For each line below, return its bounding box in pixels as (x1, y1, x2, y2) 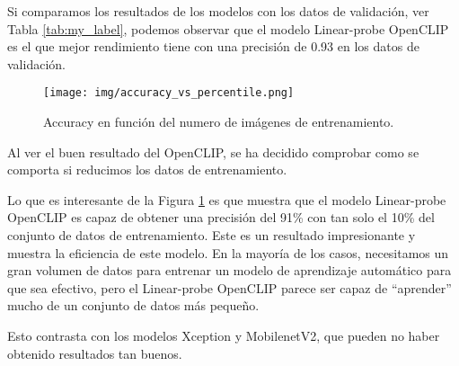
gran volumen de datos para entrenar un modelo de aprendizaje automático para (7, 261, 452, 280)
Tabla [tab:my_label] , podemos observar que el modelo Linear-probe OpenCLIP (7, 19, 449, 38)
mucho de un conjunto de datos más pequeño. (7, 296, 260, 315)
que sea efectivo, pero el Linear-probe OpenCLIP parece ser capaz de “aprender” (7, 278, 452, 297)
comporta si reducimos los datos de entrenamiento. (7, 160, 287, 179)
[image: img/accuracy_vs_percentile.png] (43, 86, 295, 100)
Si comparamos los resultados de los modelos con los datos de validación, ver (7, 2, 429, 20)
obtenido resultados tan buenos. (7, 344, 182, 362)
